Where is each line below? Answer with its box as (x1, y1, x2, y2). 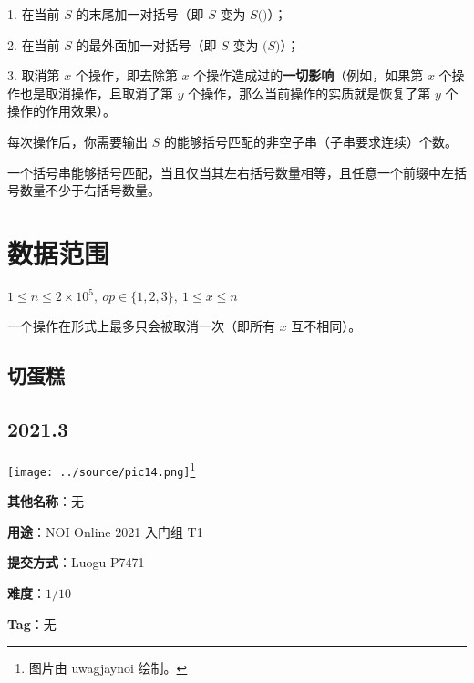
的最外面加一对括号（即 (76, 35, 217, 54)
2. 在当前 (7, 35, 60, 54)
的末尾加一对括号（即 (76, 5, 204, 23)
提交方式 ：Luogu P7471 (7, 553, 145, 572)
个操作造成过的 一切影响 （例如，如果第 (193, 66, 424, 85)
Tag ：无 (7, 614, 57, 633)
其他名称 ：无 (7, 492, 84, 511)
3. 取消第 (7, 66, 60, 85)
